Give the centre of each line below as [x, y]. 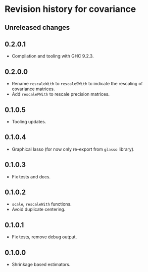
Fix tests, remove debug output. [44, 237]
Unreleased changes [37, 27]
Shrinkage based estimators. [41, 265]
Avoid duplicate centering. [38, 210]
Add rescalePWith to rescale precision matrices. [61, 94]
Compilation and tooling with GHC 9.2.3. [53, 56]
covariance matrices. [33, 89]
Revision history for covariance [70, 9]
